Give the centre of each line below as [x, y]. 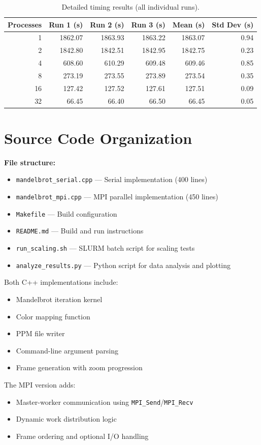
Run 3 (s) [148, 24]
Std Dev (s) [233, 24]
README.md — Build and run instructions [80, 231]
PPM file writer [40, 333]
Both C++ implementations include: [61, 282]
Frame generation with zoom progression [79, 367]
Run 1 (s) [66, 24]
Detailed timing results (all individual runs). [130, 7]
